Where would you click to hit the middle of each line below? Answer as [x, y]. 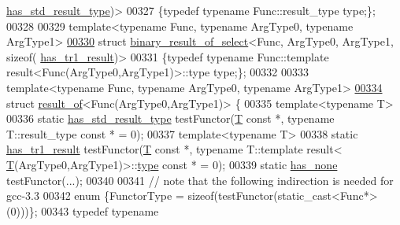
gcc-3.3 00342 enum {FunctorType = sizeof [110, 195]
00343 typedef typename [100, 210]
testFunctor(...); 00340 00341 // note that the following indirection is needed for [200, 180]
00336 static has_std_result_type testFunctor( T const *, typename [170, 118]
